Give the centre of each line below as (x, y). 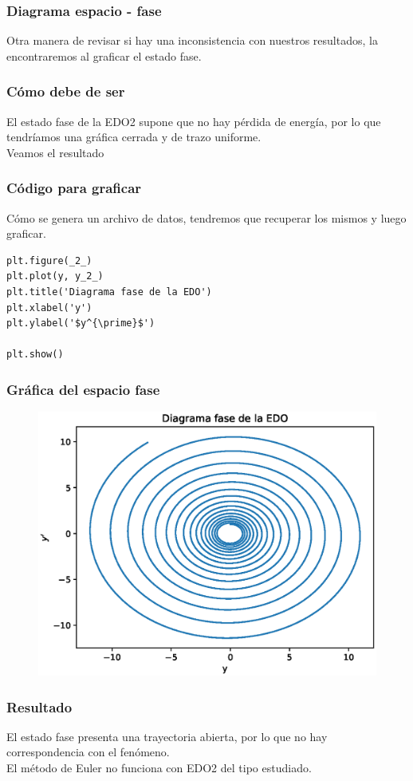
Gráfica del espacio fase (83, 389)
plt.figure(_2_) (49, 260)
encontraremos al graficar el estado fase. (104, 55)
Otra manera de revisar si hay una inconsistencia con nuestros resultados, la (192, 40)
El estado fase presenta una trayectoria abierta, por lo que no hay (167, 736)
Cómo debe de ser (66, 91)
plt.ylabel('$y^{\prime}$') (81, 323)
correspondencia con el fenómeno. (88, 752)
